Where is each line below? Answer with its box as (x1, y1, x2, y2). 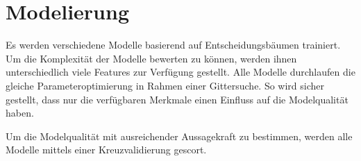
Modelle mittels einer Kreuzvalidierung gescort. (6, 142, 207, 157)
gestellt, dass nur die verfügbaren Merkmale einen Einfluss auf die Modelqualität (6, 92, 349, 106)
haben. (6, 105, 34, 120)
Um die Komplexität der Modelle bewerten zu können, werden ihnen (6, 51, 297, 65)
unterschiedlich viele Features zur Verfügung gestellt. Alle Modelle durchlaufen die (6, 65, 355, 79)
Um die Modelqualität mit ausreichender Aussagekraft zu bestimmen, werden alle (6, 128, 353, 143)
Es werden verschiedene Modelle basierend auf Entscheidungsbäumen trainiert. (6, 37, 341, 52)
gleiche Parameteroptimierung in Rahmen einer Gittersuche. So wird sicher (6, 78, 325, 92)
